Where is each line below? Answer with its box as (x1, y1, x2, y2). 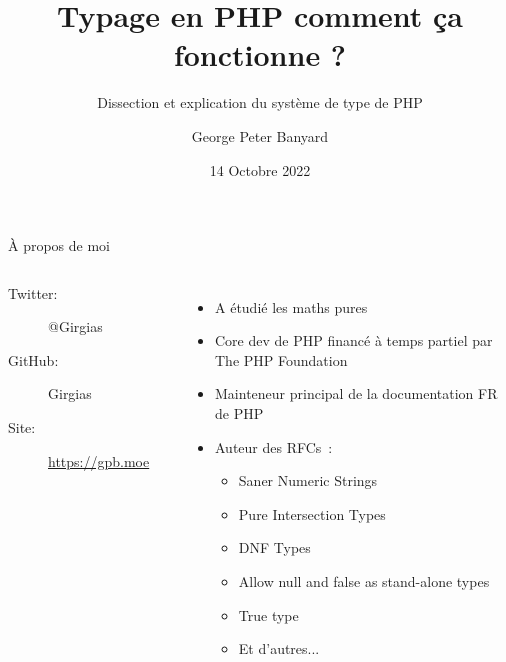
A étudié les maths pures (215, 296, 368, 317)
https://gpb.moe (48, 450, 150, 471)
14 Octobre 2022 (209, 159, 311, 180)
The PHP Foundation (215, 349, 348, 370)
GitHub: (8, 349, 59, 370)
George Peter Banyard (191, 125, 329, 146)
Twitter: (8, 282, 58, 303)
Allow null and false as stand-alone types (238, 571, 490, 592)
